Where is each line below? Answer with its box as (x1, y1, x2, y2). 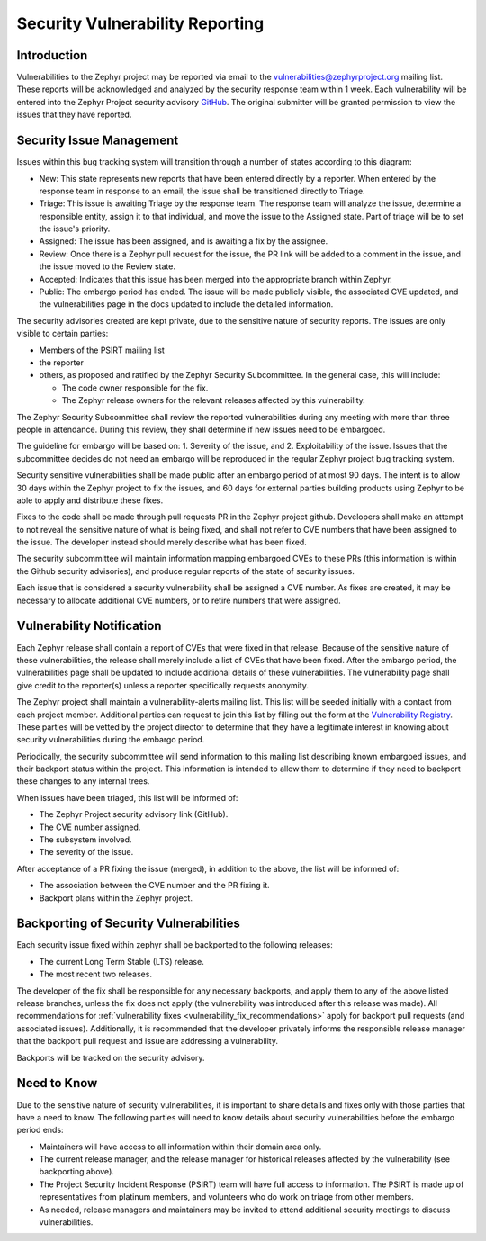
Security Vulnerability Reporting (16, 13, 265, 33)
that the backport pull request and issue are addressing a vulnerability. (16, 1036, 279, 1047)
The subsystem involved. (39, 834, 132, 845)
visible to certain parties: (16, 328, 109, 339)
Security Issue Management (16, 133, 179, 148)
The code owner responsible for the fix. (61, 382, 209, 393)
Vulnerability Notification (16, 618, 162, 634)
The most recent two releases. (39, 968, 153, 980)
